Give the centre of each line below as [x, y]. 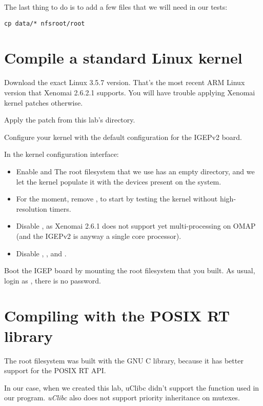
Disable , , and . [41, 253]
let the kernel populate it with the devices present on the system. [119, 181]
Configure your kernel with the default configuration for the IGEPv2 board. [123, 137]
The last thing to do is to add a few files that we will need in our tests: [116, 7]
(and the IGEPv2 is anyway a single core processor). [99, 236]
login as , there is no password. [53, 280]
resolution [32, 208]
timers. [60, 208]
